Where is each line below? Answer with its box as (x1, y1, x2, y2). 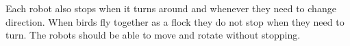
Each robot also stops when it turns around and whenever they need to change (5, 1, 336, 15)
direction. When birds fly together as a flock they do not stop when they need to (5, 14, 345, 28)
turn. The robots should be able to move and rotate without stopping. (5, 28, 301, 42)
